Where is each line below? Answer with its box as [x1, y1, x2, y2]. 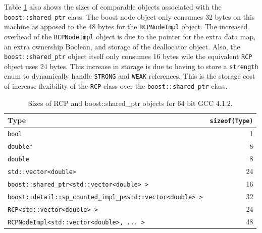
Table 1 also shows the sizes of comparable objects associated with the [4, 2, 222, 12]
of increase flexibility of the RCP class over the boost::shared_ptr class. [4, 81, 228, 91]
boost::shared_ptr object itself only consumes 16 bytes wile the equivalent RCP [4, 51, 252, 62]
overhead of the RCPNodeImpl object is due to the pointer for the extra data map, [4, 31, 256, 41]
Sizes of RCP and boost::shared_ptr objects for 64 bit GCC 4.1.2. [28, 97, 233, 108]
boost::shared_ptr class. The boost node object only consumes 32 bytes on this [4, 11, 255, 22]
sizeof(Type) [209, 118, 253, 125]
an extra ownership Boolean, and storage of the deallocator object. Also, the [4, 41, 240, 51]
